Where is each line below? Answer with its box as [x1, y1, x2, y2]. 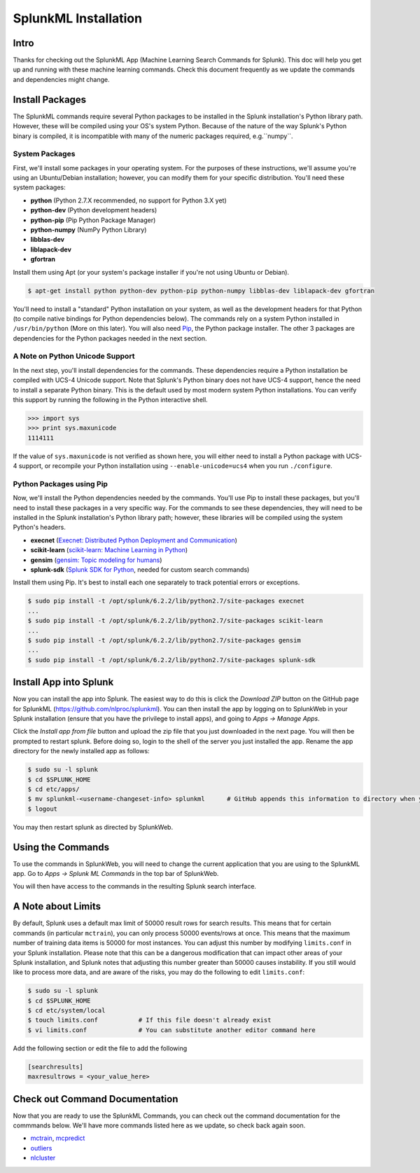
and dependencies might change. [13, 75, 110, 83]
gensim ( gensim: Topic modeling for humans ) [30, 556, 162, 564]
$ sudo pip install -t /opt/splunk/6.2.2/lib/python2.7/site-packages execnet [27, 597, 304, 605]
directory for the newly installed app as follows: [13, 747, 150, 755]
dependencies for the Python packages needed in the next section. [13, 334, 207, 343]
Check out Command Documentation [13, 1093, 178, 1105]
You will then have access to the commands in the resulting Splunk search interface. [13, 882, 257, 891]
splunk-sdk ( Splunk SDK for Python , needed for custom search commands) [30, 565, 250, 574]
